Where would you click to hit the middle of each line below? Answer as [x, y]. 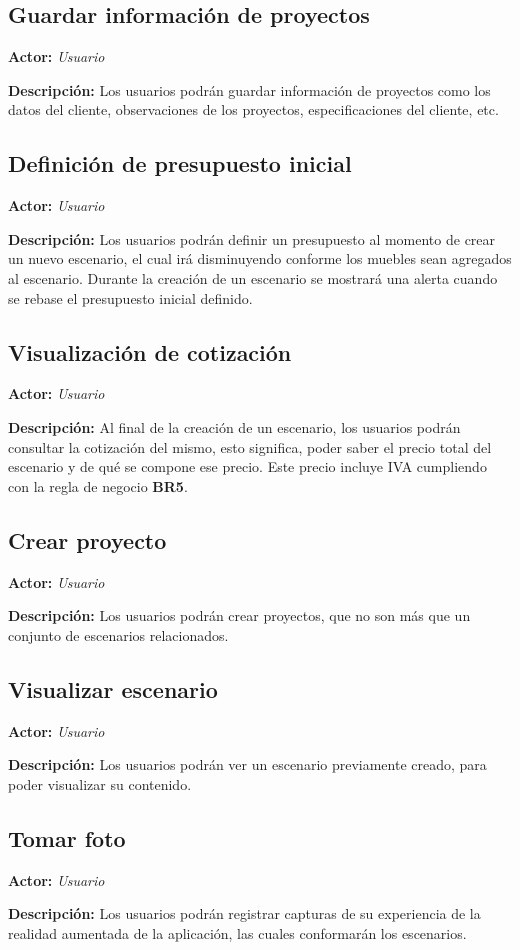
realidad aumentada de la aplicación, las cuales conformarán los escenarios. [237, 932]
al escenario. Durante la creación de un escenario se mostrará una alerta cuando [253, 277]
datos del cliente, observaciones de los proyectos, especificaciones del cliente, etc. [253, 109]
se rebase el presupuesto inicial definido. [130, 297]
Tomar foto [67, 837]
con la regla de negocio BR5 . [98, 485]
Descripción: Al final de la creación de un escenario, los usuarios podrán [234, 426]
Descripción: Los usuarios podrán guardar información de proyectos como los [249, 89]
